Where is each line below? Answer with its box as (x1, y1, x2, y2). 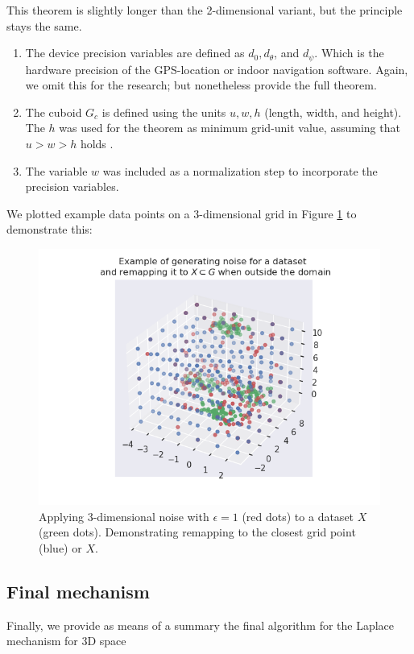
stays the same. (6, 17, 82, 34)
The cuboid (25, 103, 82, 120)
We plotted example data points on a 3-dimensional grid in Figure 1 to (6, 205, 357, 221)
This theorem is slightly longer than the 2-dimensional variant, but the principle (6, 2, 403, 18)
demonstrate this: (6, 221, 93, 238)
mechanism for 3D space (6, 632, 126, 649)
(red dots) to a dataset (242, 507, 354, 524)
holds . (80, 135, 114, 152)
